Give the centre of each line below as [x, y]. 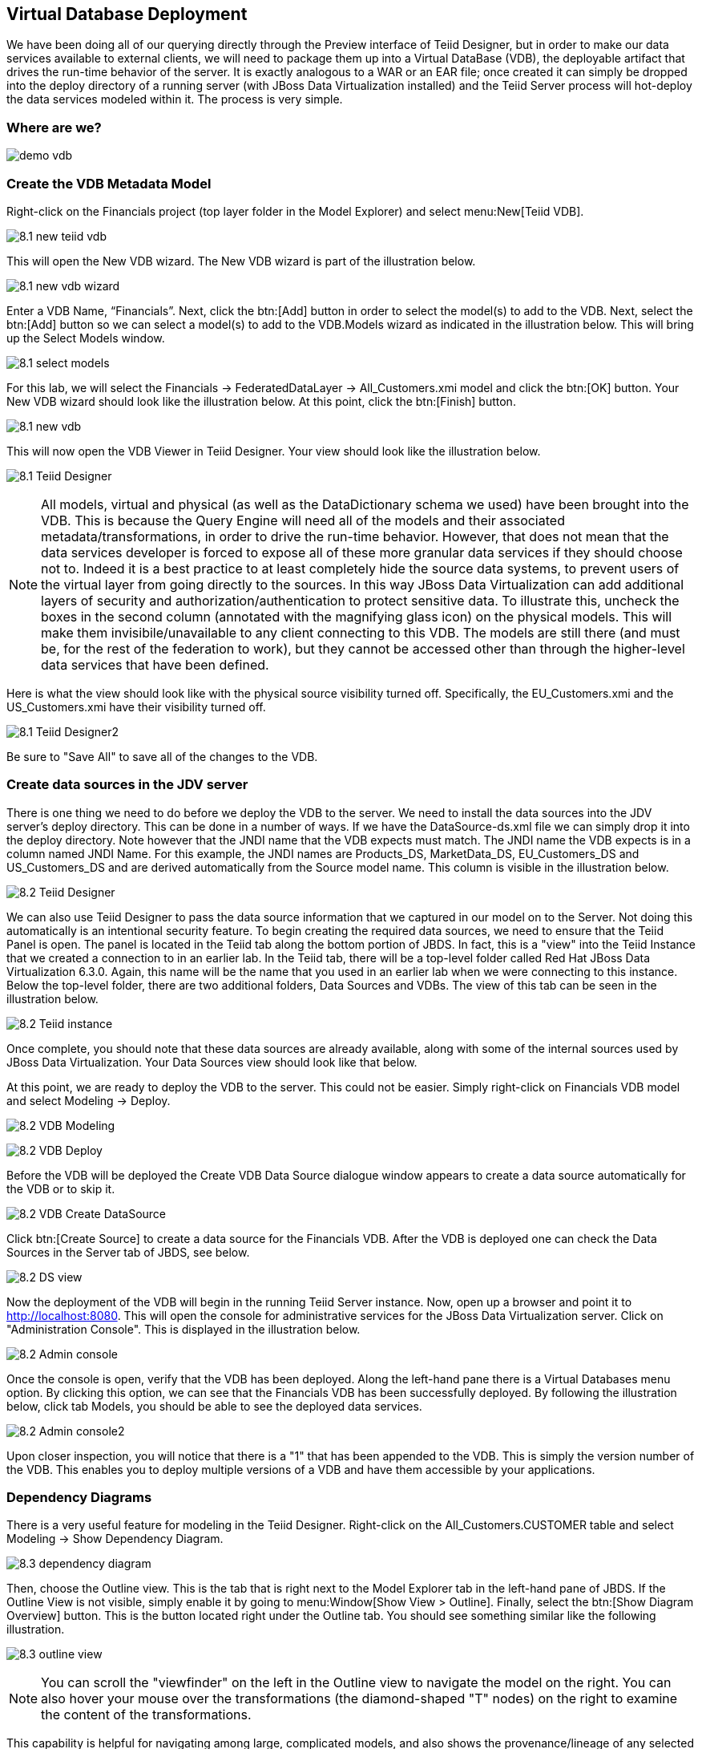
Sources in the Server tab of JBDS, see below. [128, 1252]
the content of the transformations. [146, 1715]
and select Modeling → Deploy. [89, 1100]
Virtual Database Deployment [127, 14]
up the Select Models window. [86, 338]
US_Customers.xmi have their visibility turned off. [136, 706]
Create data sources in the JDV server [127, 785]
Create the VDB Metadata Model [109, 183]
